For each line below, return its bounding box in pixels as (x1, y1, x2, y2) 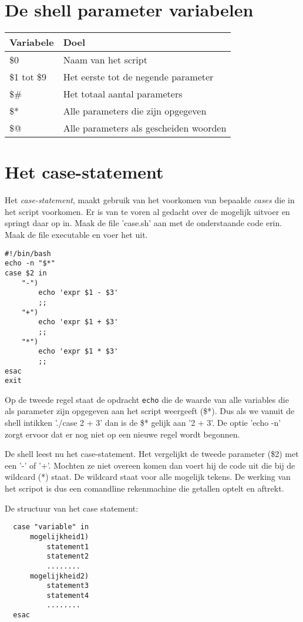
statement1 (46, 542, 89, 551)
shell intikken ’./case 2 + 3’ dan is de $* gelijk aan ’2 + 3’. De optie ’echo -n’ (5, 416, 281, 429)
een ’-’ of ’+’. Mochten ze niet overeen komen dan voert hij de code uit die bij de (5, 459, 295, 471)
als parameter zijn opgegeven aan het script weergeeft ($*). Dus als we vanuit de (5, 405, 295, 417)
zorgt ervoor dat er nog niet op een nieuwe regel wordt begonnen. (5, 428, 240, 440)
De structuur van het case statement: (5, 502, 139, 514)
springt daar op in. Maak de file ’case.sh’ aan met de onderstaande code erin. (5, 217, 282, 229)
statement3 (46, 581, 89, 590)
